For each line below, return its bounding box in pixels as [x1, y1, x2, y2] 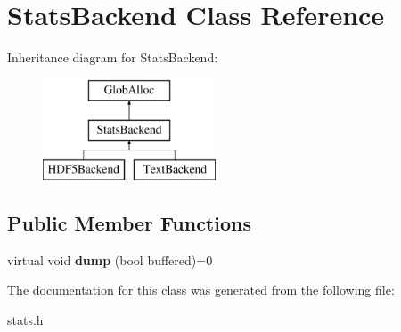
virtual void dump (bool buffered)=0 [7, 250, 213, 269]
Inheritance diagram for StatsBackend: [7, 48, 218, 67]
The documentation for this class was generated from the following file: [7, 280, 395, 299]
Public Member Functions [7, 209, 251, 237]
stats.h [7, 311, 44, 329]
